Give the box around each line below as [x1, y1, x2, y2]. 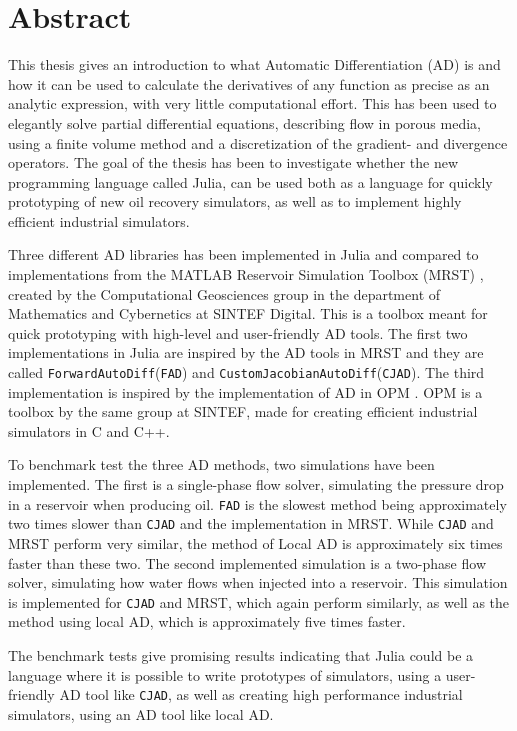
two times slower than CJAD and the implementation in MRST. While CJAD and [8, 513, 494, 534]
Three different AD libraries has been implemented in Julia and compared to [8, 244, 479, 265]
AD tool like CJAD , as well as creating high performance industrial [59, 684, 463, 705]
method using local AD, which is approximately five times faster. [8, 611, 406, 632]
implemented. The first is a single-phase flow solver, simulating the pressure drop [8, 474, 504, 495]
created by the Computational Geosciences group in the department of [8, 283, 441, 304]
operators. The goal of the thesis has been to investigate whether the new [8, 152, 459, 173]
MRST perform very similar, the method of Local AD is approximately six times [8, 532, 503, 553]
